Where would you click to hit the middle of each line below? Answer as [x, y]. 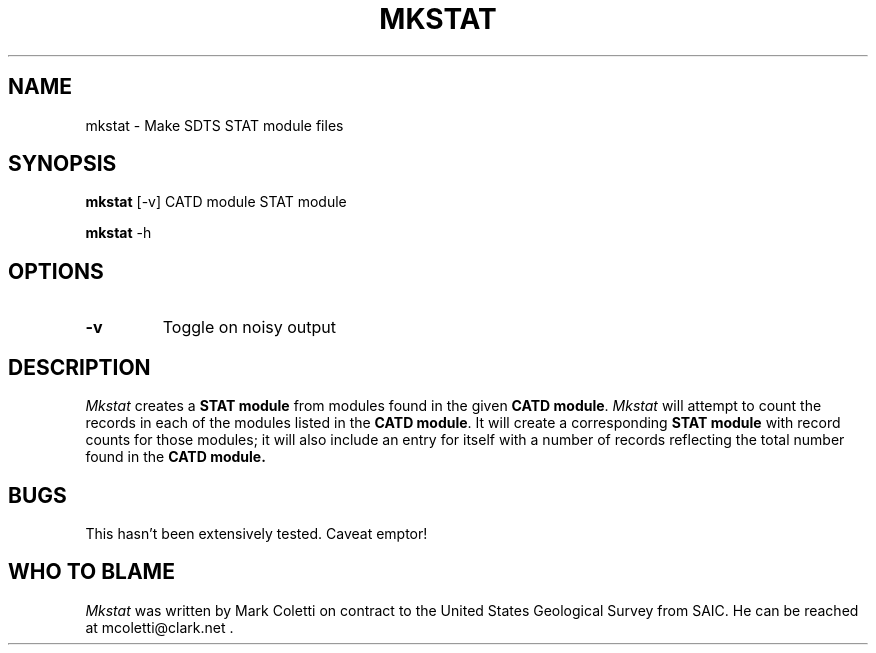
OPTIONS [56, 271]
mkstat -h [118, 233]
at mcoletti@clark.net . [159, 627]
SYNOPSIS [62, 164]
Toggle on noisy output [249, 327]
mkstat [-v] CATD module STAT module [216, 202]
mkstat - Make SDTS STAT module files [214, 125]
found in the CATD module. [175, 457]
